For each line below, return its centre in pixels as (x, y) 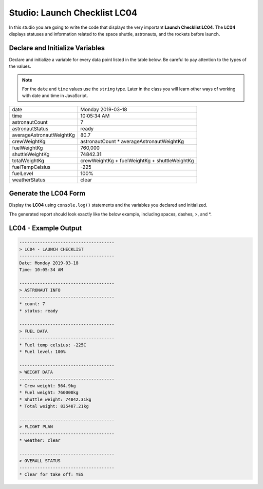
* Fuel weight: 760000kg (49, 393)
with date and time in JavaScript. (55, 96)
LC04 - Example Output (46, 228)
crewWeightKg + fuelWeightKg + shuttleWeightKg (137, 160)
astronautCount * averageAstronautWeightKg (132, 141)
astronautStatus (30, 128)
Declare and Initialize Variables (57, 48)
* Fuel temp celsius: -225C (53, 345)
